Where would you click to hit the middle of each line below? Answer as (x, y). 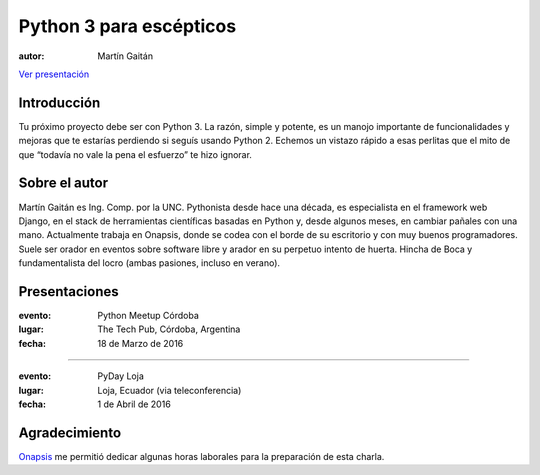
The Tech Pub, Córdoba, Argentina (169, 329)
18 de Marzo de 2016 (140, 343)
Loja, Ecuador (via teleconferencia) (169, 390)
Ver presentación (54, 74)
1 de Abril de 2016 (134, 404)
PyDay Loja (121, 376)
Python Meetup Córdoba (148, 315)
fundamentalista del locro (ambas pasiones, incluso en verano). (149, 263)
